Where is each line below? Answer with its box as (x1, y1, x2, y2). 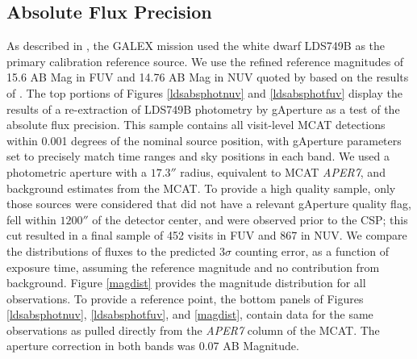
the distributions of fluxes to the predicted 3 (6, 242, 225, 259)
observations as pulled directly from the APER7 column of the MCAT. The (6, 321, 380, 338)
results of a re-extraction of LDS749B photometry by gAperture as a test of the (6, 100, 400, 117)
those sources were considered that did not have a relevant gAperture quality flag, (6, 195, 411, 212)
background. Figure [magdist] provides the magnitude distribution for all (6, 274, 366, 291)
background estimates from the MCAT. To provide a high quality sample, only (6, 179, 396, 196)
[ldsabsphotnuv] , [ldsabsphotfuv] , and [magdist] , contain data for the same (6, 306, 373, 323)
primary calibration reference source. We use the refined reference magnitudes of (6, 52, 404, 69)
